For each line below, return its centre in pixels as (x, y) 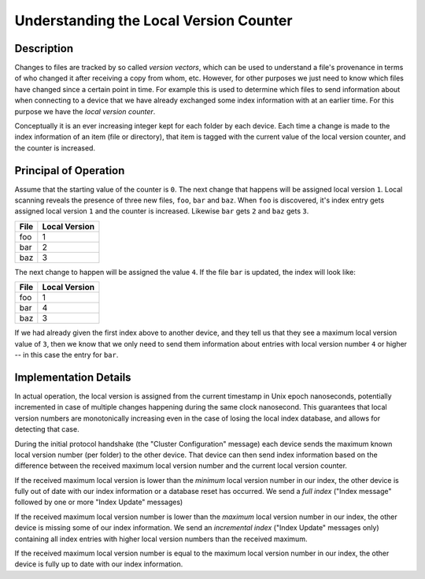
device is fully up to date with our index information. (99, 564)
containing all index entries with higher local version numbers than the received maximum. (161, 539)
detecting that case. (47, 429)
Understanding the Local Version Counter (153, 20)
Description (44, 48)
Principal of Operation (70, 171)
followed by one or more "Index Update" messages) (99, 502)
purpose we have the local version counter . (85, 111)
